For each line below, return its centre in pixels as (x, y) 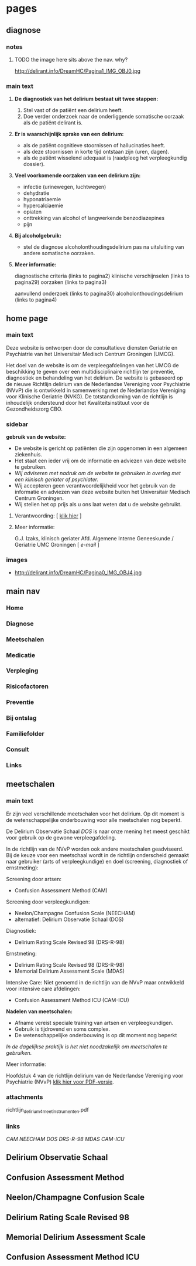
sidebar (17, 424)
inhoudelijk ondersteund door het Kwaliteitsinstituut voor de (78, 402)
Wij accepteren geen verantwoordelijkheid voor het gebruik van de (95, 486)
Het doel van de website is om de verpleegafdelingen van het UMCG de (93, 365)
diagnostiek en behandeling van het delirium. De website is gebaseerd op (94, 378)
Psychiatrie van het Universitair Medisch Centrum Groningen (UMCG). (90, 354)
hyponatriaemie (42, 199)
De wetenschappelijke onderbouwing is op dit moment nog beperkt (96, 1035)
